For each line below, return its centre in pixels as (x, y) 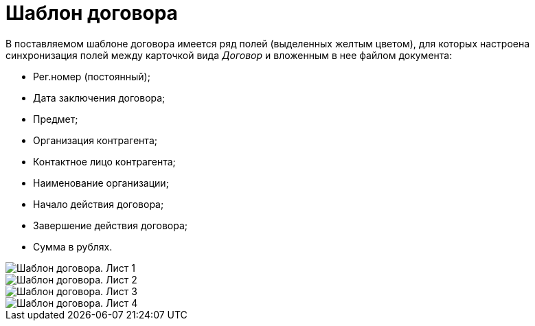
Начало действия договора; (99, 204)
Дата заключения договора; (99, 97)
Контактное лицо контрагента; (104, 161)
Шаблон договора (92, 13)
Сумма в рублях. (73, 246)
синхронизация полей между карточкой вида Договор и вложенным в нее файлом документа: (229, 55)
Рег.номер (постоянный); (92, 76)
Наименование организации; (101, 183)
